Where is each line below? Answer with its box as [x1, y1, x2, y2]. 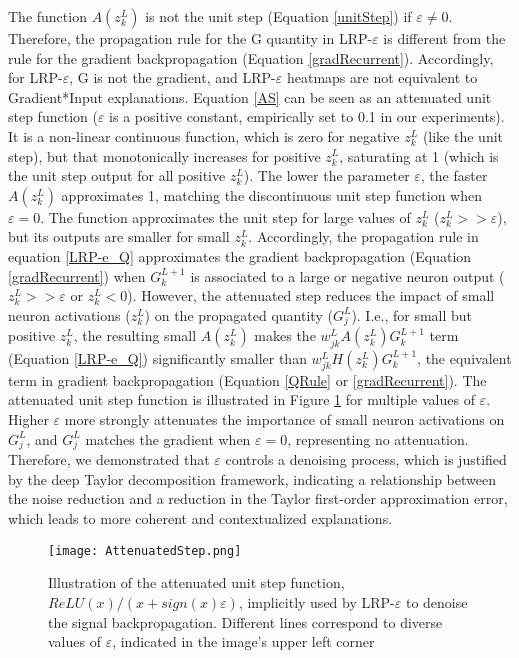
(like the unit [422, 125, 504, 146]
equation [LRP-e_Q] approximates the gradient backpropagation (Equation [8, 245, 472, 266]
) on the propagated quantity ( [144, 304, 333, 325]
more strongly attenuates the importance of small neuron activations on [64, 408, 505, 429]
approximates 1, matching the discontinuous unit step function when [61, 184, 482, 205]
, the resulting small [73, 325, 197, 346]
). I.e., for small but [351, 304, 473, 325]
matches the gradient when [85, 428, 251, 449]
